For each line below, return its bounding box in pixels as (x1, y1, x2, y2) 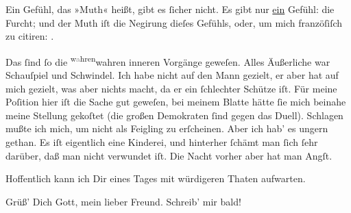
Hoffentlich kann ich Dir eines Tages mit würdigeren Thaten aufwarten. (5, 171, 306, 186)
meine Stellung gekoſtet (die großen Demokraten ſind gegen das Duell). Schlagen (5, 108, 343, 122)
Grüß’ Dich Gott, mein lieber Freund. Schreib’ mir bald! (5, 194, 241, 208)
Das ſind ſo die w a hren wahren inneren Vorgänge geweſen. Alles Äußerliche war (5, 52, 330, 68)
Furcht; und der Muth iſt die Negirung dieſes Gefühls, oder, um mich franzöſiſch (5, 15, 343, 29)
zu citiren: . (5, 29, 54, 43)
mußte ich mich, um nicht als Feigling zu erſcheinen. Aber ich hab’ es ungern (5, 121, 328, 136)
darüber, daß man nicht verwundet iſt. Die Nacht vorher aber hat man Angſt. (5, 148, 332, 162)
